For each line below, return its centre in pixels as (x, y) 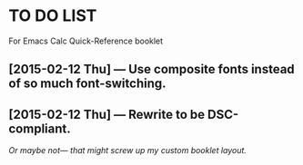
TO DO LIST (53, 16)
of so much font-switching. (87, 84)
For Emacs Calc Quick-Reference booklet (86, 41)
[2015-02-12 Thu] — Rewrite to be (107, 114)
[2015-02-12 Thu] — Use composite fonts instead (151, 69)
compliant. (40, 128)
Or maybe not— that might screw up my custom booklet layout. (128, 150)
